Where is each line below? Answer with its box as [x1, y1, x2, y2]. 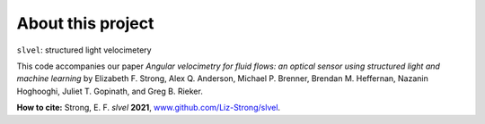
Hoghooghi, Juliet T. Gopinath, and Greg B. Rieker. [16, 86, 204, 96]
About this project [16, 13, 154, 33]
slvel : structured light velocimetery [16, 45, 152, 55]
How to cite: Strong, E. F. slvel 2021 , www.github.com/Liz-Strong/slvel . [16, 103, 281, 113]
